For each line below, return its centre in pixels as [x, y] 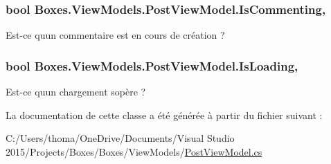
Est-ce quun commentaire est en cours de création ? [115, 35]
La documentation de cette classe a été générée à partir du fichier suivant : [164, 115]
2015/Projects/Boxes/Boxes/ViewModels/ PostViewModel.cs [134, 151]
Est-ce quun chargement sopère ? [76, 92]
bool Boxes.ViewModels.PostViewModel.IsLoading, [152, 65]
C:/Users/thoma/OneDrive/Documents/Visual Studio [120, 138]
